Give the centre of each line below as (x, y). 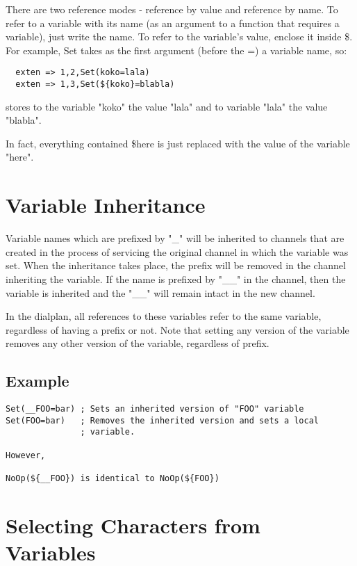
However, (26, 455)
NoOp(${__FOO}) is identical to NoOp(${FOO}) (113, 479)
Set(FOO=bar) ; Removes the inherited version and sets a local (163, 420)
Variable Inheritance (106, 205)
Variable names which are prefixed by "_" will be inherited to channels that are (175, 238)
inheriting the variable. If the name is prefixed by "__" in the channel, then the (176, 278)
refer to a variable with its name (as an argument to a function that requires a (173, 23)
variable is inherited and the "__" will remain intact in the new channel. (160, 292)
